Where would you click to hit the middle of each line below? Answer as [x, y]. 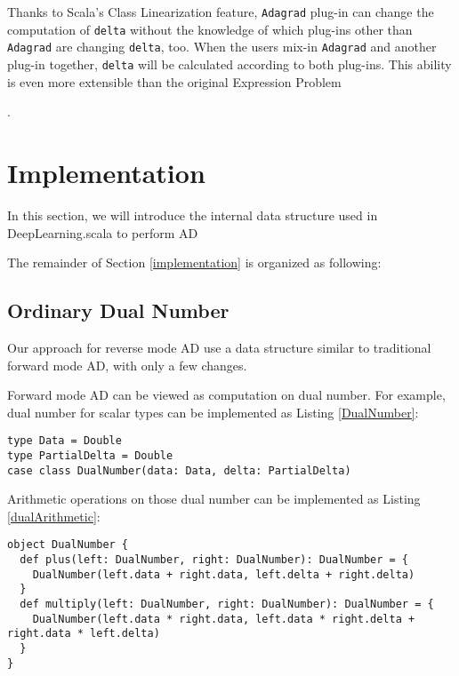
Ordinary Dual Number [118, 310]
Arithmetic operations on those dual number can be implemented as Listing [214, 499]
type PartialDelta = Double [90, 455]
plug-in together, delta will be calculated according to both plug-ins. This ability [229, 64]
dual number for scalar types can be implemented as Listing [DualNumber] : [213, 412]
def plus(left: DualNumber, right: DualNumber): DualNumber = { [214, 560]
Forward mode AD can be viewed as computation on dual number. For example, [226, 395]
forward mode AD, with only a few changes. [127, 365]
